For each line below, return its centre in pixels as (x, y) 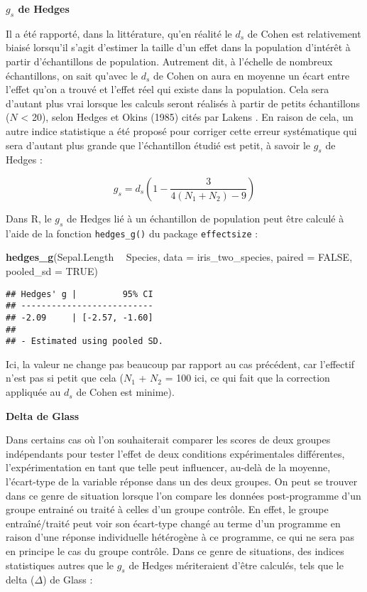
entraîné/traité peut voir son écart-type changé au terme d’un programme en (173, 523)
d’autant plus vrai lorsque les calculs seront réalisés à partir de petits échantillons (183, 103)
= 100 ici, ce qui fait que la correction (247, 378)
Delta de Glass (42, 415)
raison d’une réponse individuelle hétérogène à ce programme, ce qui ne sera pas (180, 537)
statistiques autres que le (60, 565)
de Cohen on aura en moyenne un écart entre (252, 75)
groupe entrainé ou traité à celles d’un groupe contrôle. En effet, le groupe (167, 509)
